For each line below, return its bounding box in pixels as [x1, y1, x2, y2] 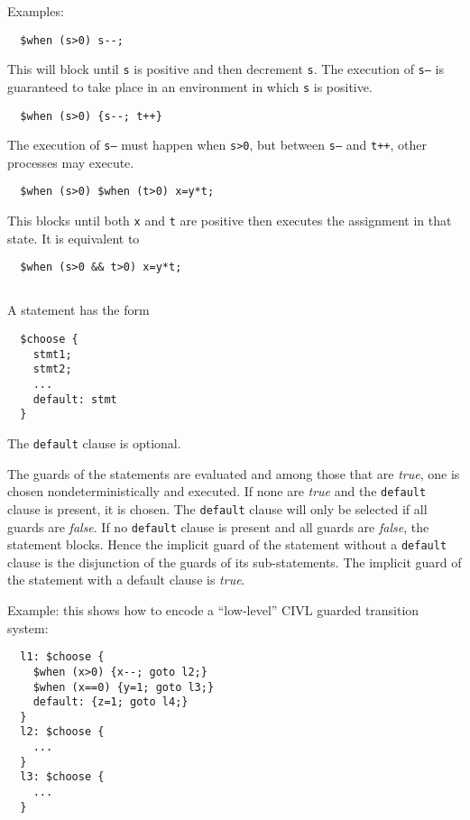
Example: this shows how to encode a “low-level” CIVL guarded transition [7, 601, 419, 620]
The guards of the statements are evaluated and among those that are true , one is [7, 464, 460, 483]
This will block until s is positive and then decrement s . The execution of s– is [7, 60, 445, 78]
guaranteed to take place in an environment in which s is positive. [7, 77, 373, 96]
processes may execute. [7, 152, 134, 171]
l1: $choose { [20, 650, 105, 664]
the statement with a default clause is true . [7, 570, 245, 589]
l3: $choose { [20, 770, 105, 784]
